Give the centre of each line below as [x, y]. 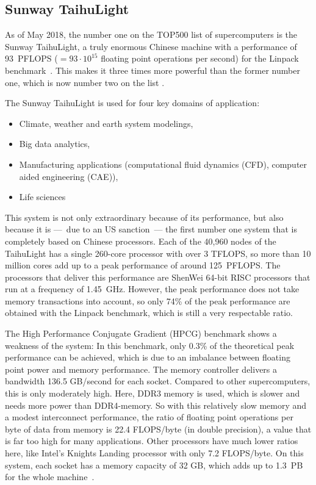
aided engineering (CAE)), [69, 176]
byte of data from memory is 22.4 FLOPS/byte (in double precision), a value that [158, 429]
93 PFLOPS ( [31, 58]
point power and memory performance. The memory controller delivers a [141, 369]
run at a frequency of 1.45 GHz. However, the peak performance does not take [152, 289]
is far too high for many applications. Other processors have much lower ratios [152, 441]
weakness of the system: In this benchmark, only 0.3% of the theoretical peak [150, 345]
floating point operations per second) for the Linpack [200, 58]
